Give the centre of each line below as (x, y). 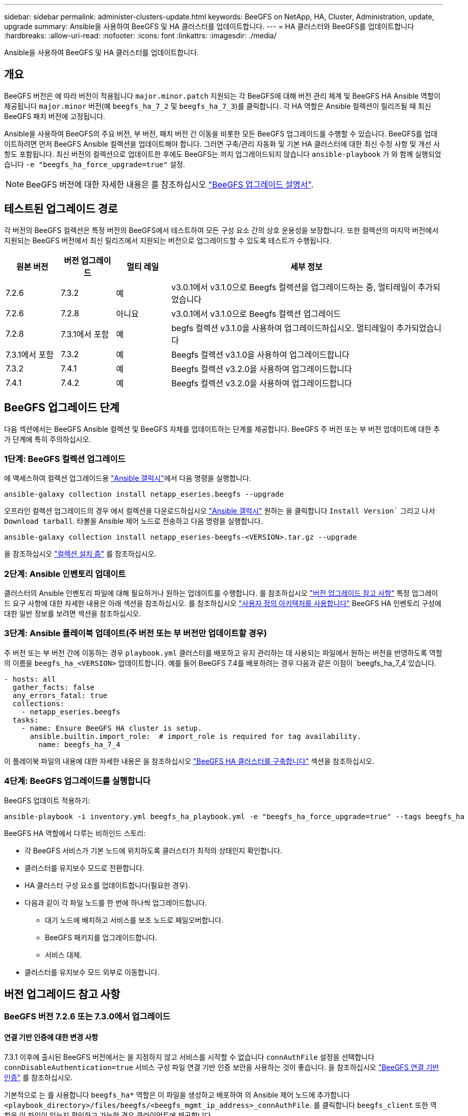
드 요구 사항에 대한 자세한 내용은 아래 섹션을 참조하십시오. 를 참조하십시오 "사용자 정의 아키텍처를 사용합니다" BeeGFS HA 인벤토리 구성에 (223, 603)
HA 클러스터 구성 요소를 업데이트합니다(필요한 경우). (107, 885)
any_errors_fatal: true (60, 695)
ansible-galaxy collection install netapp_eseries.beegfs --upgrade (144, 494)
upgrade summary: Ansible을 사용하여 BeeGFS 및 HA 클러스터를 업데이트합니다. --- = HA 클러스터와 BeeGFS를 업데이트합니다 (209, 26)
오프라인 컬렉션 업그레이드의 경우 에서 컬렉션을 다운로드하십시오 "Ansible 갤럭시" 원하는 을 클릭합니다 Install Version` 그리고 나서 (220, 511)
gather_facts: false (54, 687)
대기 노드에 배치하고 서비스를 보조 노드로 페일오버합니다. (134, 920)
